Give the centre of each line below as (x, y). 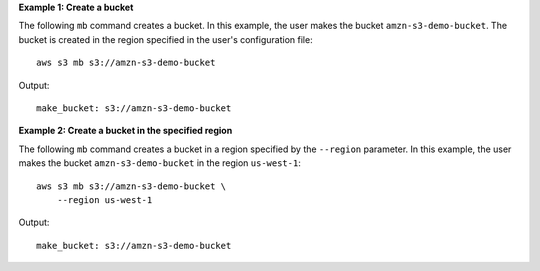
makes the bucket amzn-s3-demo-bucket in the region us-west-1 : (160, 163)
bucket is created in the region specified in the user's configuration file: (166, 39)
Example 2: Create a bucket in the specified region (125, 131)
